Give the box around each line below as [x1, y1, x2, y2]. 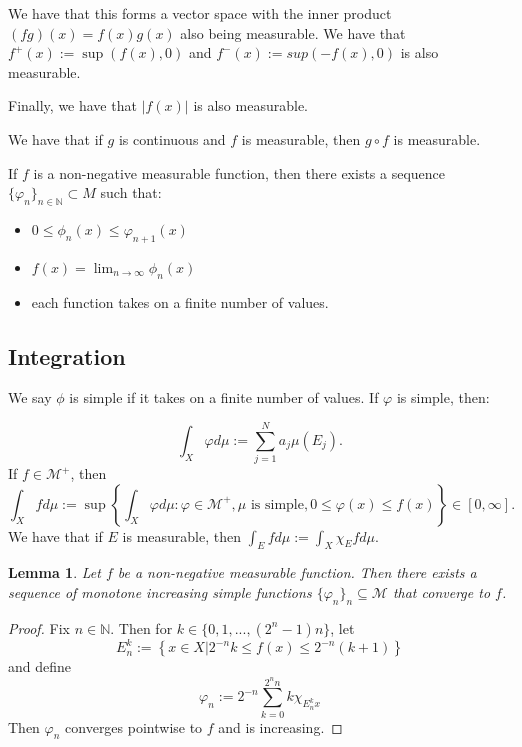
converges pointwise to [65, 716, 203, 737]
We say [8, 387, 52, 408]
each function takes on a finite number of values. [31, 291, 329, 312]
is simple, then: [396, 387, 490, 408]
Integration [8, 340, 126, 371]
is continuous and [118, 128, 226, 149]
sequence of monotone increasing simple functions [8, 582, 312, 603]
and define [8, 656, 72, 677]
